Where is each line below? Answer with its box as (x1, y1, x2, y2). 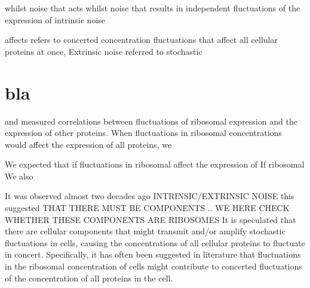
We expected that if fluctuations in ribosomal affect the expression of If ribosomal (5, 158, 305, 171)
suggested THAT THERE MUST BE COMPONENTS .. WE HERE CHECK (5, 202, 290, 214)
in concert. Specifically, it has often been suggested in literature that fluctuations (5, 248, 301, 261)
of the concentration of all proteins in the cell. (5, 271, 173, 284)
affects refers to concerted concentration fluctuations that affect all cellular (5, 33, 278, 46)
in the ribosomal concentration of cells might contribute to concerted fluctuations (5, 260, 302, 272)
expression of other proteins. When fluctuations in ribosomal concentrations (5, 126, 282, 139)
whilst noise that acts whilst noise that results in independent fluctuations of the (5, 2, 300, 14)
